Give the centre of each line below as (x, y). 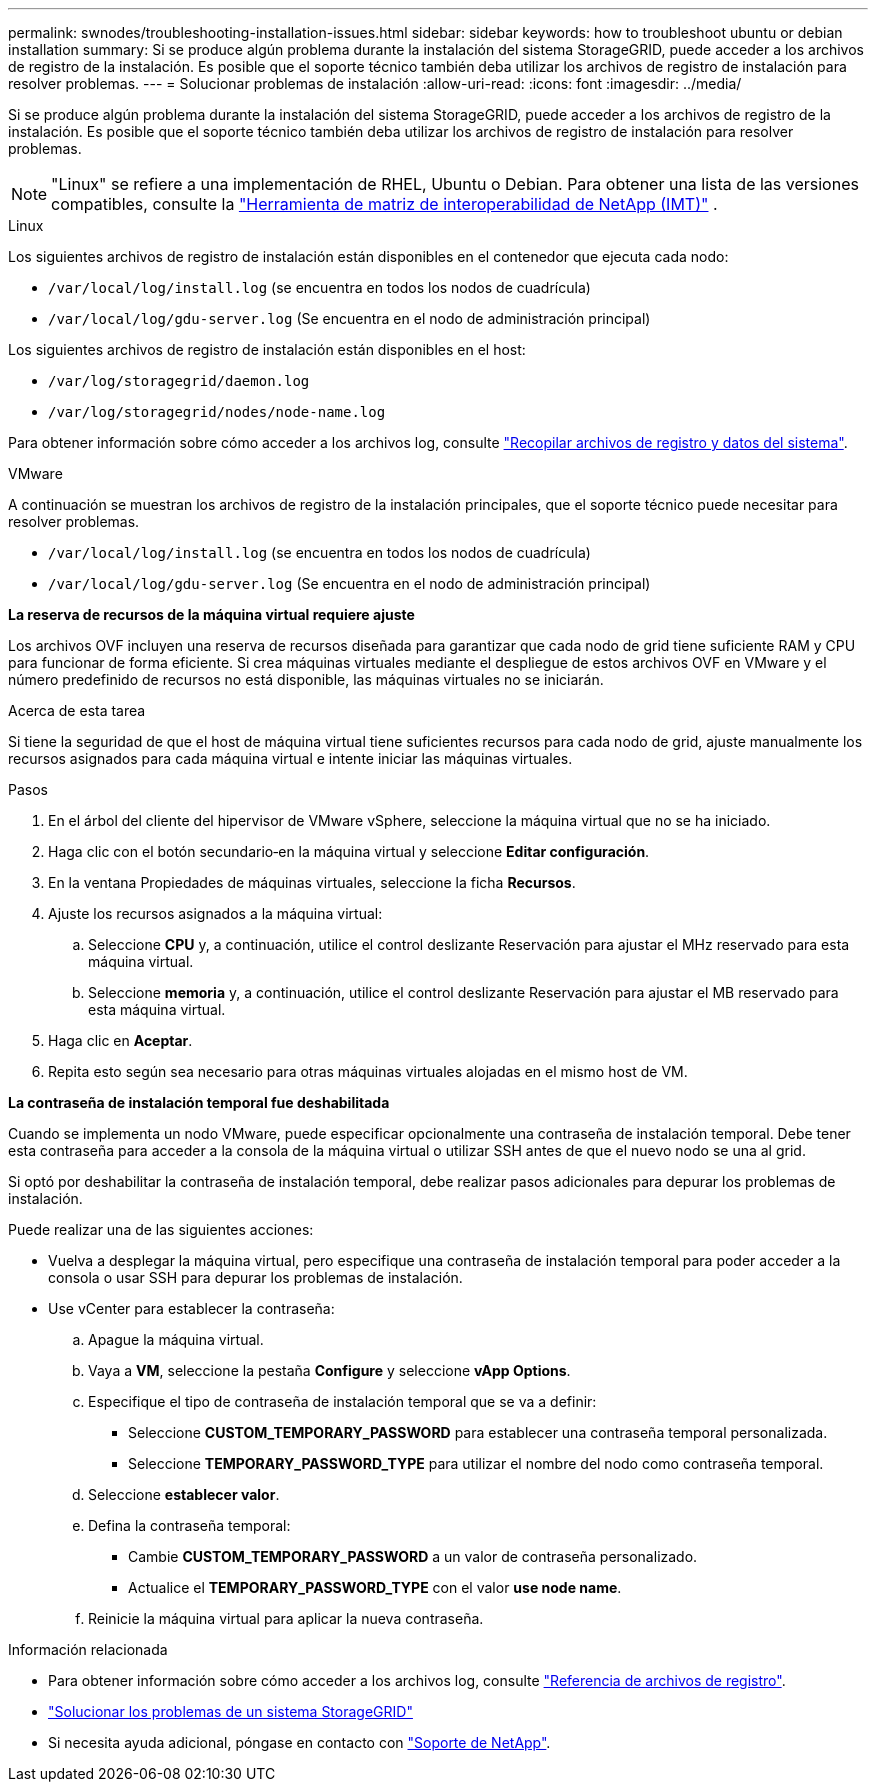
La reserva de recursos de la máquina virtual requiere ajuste (211, 614)
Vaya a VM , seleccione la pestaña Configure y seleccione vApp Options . (329, 1370)
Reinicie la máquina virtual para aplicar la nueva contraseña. (286, 1618)
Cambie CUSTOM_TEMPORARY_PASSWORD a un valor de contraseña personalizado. (413, 1556)
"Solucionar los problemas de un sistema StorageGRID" (230, 1711)
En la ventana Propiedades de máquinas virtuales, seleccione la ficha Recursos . (312, 882)
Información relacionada (88, 1649)
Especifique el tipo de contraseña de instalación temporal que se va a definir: (342, 1401)
